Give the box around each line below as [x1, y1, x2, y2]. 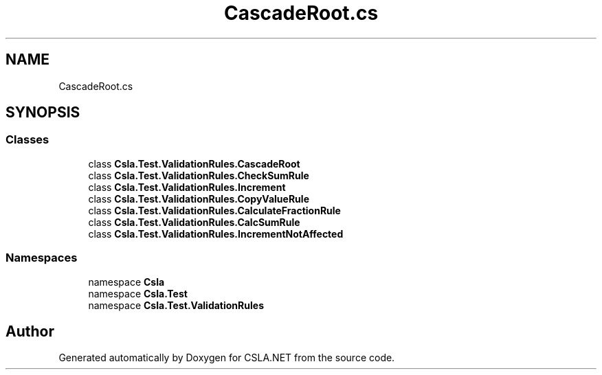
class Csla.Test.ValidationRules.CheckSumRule [88, 169, 309, 181]
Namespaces [5, 251, 78, 265]
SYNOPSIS [5, 104, 80, 122]
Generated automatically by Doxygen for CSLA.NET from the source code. [58, 352, 395, 364]
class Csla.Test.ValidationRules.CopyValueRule [88, 192, 309, 205]
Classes [5, 133, 49, 147]
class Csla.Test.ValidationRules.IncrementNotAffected [88, 227, 344, 240]
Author [5, 322, 54, 340]
